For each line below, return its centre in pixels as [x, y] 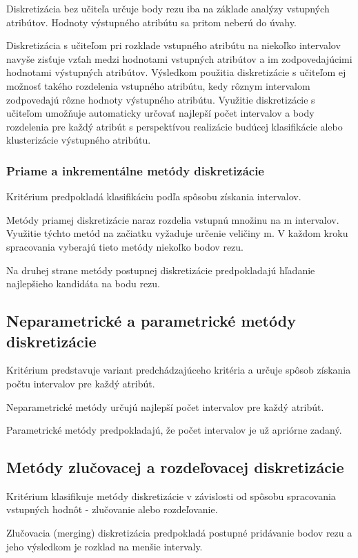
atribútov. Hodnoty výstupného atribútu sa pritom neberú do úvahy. [151, 22]
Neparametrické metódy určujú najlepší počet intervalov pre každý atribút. [165, 406]
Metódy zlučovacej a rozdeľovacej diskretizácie [175, 467]
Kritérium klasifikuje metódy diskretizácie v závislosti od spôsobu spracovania [171, 496]
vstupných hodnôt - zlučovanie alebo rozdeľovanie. [112, 509]
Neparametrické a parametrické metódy [151, 321]
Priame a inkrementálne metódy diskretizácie [135, 170]
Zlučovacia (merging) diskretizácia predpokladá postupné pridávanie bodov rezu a [179, 533]
